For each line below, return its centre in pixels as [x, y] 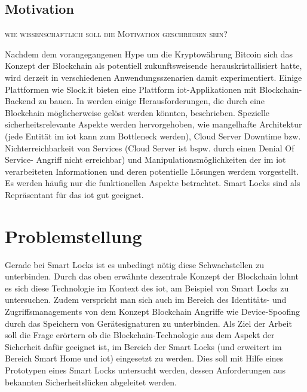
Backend [20, 101]
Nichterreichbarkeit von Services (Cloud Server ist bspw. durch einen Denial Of [150, 148]
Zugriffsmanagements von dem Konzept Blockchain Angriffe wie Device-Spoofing [153, 312]
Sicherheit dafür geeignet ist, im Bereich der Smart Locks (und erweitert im [143, 346]
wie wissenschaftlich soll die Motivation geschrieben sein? [116, 34]
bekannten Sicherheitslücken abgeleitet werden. [91, 382]
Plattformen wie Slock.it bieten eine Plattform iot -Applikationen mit [131, 89]
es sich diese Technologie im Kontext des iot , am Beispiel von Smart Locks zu [147, 288]
